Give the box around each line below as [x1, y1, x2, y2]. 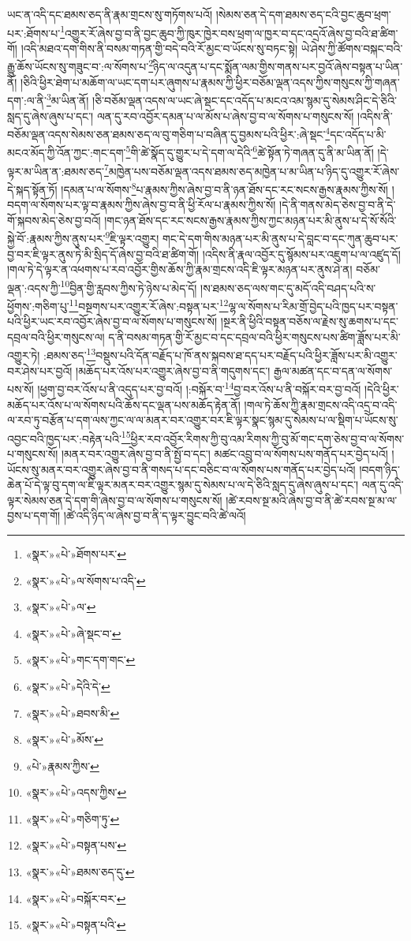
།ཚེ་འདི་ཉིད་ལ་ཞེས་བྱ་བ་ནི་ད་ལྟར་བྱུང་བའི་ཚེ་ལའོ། [63, 507, 246, 524]
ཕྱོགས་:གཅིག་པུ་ [7, 297, 69, 314]
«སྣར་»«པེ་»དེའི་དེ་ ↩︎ [25, 678, 110, 694]
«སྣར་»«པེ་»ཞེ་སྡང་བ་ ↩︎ [25, 625, 121, 641]
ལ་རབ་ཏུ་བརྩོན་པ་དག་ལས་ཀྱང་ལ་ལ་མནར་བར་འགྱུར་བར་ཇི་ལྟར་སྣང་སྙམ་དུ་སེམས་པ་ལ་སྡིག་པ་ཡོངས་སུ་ [7, 412, 398, 428]
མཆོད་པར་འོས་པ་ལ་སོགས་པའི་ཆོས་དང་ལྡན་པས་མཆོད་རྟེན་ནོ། [7, 396, 241, 413]
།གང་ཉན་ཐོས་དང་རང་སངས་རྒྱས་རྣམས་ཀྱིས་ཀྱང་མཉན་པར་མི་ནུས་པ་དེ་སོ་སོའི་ [104, 211, 397, 228]
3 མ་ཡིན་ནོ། [46, 90, 89, 108]
